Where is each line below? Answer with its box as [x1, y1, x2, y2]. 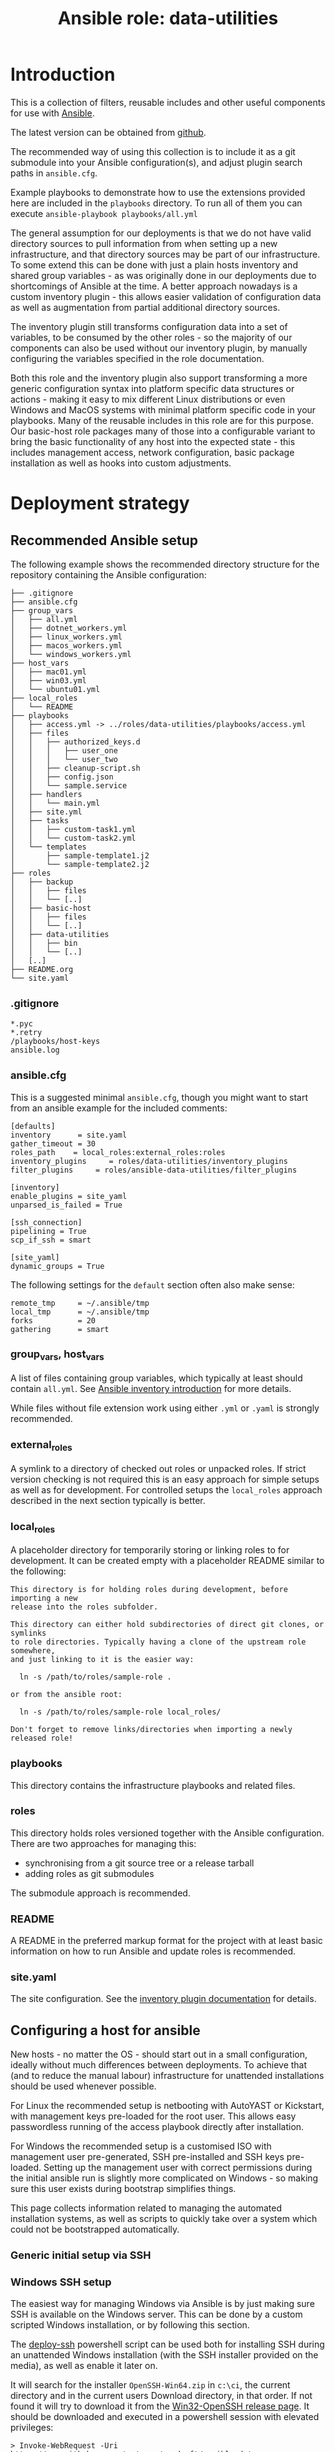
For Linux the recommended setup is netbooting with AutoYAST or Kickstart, [10, 2100, 325, 2112]
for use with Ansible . [10, 107, 95, 119]
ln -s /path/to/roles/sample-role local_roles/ [19, 1707, 222, 1717]
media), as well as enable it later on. [10, 2360, 158, 2372]
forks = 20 [10, 1315, 97, 1326]
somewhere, [10, 1646, 56, 1656]
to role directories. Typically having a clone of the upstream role [10, 1637, 307, 1647]
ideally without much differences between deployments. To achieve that [10, 2059, 308, 2071]
